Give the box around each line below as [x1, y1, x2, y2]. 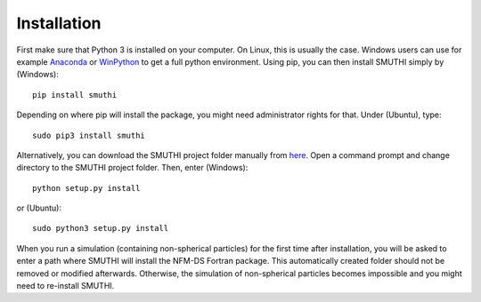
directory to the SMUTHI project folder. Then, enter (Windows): [16, 163, 249, 173]
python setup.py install [32, 183, 141, 193]
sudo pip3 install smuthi [32, 130, 146, 140]
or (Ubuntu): [16, 203, 62, 213]
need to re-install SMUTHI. [16, 281, 115, 291]
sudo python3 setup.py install [32, 223, 169, 234]
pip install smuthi [32, 90, 118, 99]
